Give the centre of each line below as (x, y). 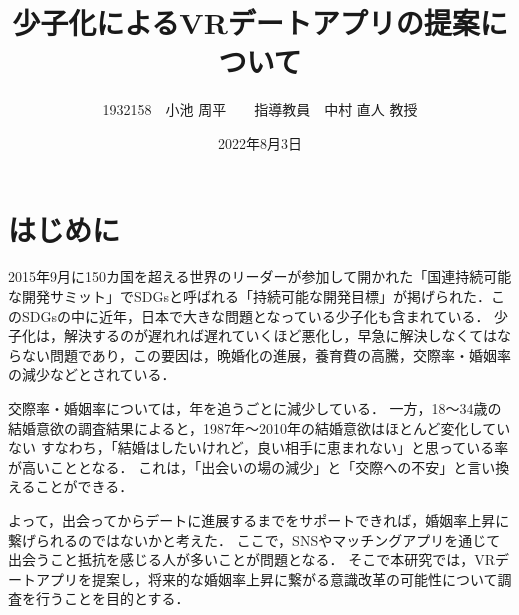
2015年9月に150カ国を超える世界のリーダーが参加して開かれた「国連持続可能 (260, 276)
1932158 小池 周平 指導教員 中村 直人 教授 (260, 109)
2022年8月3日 (260, 142)
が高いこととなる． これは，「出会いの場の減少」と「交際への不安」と (238, 466)
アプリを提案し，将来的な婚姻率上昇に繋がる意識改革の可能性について (266, 578)
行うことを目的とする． (112, 598)
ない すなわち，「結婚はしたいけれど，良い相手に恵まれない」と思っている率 (258, 447)
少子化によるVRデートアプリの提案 (246, 22)
